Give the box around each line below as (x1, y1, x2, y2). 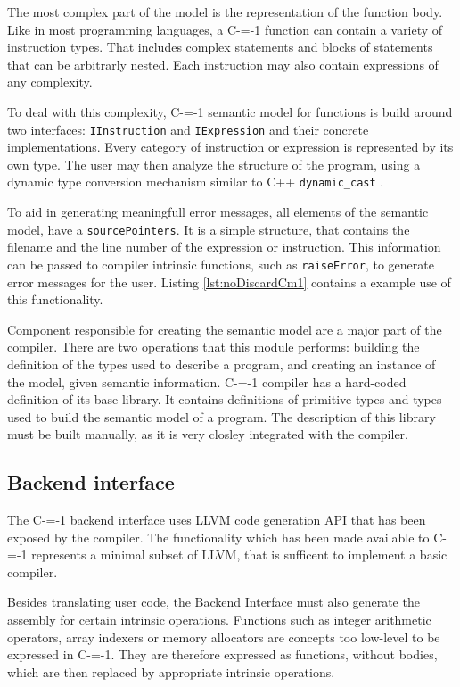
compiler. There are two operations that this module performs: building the (7, 337, 420, 356)
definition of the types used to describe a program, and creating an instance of (7, 354, 436, 373)
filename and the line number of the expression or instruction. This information (7, 237, 441, 256)
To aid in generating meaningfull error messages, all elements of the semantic (7, 203, 429, 221)
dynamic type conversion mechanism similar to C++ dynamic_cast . (7, 172, 384, 191)
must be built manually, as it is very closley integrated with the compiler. (7, 425, 408, 443)
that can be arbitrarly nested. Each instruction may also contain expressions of (7, 54, 439, 73)
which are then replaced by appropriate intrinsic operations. (7, 662, 335, 681)
